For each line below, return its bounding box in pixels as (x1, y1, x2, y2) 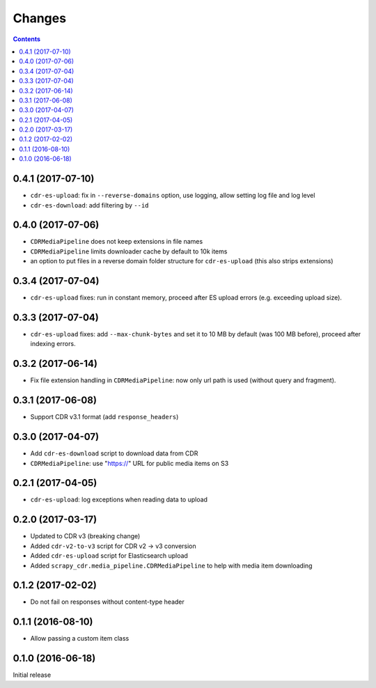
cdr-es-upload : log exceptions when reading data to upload (30, 495, 208, 504)
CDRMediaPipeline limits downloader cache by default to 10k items (30, 247, 228, 256)
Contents (13, 35, 41, 43)
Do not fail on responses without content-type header (30, 597, 185, 606)
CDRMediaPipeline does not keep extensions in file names (30, 237, 203, 246)
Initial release (13, 671, 52, 679)
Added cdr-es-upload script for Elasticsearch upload (30, 552, 188, 560)
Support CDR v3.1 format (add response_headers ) (30, 413, 179, 421)
